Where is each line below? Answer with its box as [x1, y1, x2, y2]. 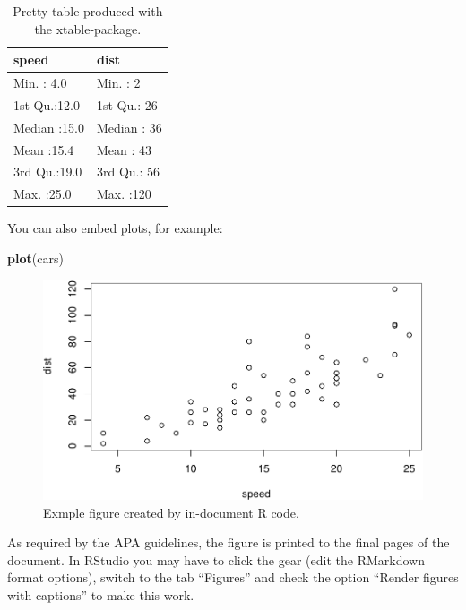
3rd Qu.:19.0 [13, 162, 82, 181]
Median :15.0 [13, 117, 84, 136]
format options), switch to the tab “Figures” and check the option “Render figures [7, 568, 459, 587]
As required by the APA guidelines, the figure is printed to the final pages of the [7, 533, 450, 552]
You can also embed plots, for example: [7, 219, 223, 237]
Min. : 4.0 [13, 73, 67, 92]
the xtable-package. [34, 19, 142, 38]
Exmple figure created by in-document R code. [43, 503, 299, 521]
